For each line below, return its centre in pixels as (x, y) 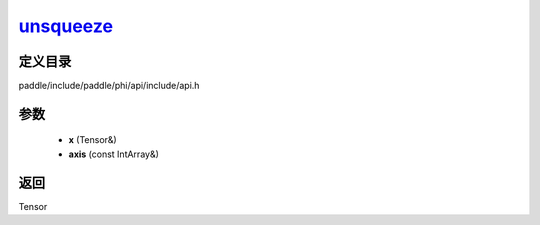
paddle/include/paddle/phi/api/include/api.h (109, 86)
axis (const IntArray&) (114, 154)
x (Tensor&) (92, 140)
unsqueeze (66, 26)
